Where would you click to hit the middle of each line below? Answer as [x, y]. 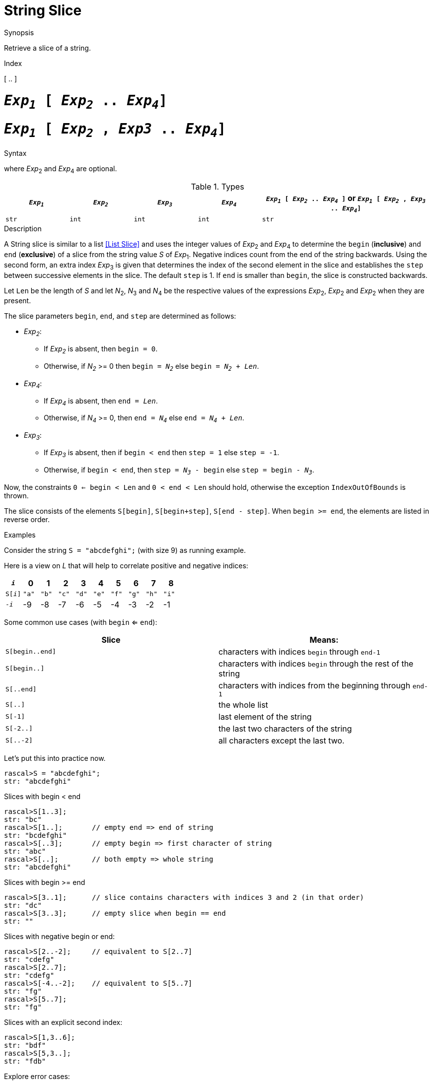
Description [23, 229]
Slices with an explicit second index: [63, 1022]
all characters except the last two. [282, 740]
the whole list [243, 705]
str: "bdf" [25, 1045]
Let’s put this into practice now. [55, 758]
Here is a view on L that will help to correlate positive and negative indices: [126, 565]
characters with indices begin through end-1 [299, 651]
